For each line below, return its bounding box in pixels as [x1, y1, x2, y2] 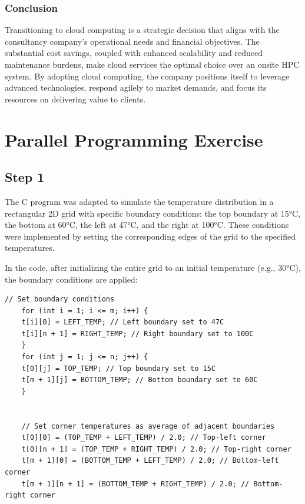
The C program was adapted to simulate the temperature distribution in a [5, 195, 274, 207]
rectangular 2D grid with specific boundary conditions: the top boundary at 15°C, [5, 207, 301, 219]
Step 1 [5, 168, 45, 186]
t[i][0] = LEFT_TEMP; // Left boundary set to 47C [21, 318, 224, 327]
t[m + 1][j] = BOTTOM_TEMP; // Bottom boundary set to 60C [21, 376, 258, 384]
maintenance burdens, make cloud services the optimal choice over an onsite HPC [5, 58, 300, 70]
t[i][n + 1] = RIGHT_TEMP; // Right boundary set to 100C [21, 329, 254, 338]
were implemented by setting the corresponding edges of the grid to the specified [5, 230, 296, 242]
